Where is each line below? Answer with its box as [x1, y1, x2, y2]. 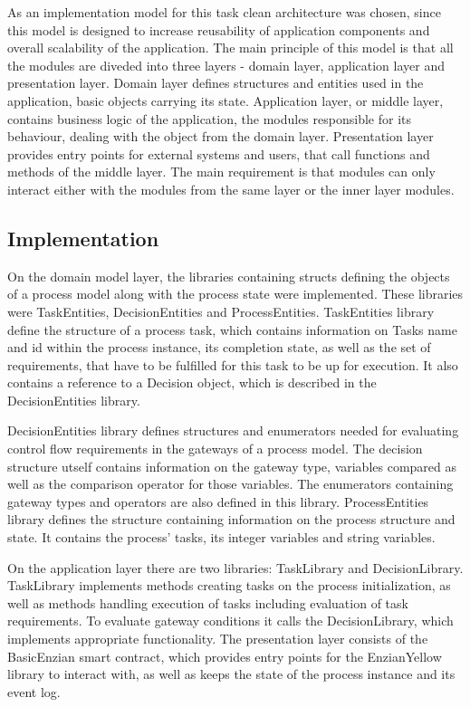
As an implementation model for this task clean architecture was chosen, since [7, 3, 441, 21]
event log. [7, 682, 61, 701]
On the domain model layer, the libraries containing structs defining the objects [7, 266, 450, 285]
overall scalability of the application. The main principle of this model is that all [7, 38, 454, 57]
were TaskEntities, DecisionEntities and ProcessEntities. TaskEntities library [7, 301, 435, 320]
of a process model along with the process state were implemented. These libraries [7, 284, 464, 303]
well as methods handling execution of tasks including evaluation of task [7, 593, 408, 612]
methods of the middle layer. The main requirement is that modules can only [7, 162, 436, 181]
